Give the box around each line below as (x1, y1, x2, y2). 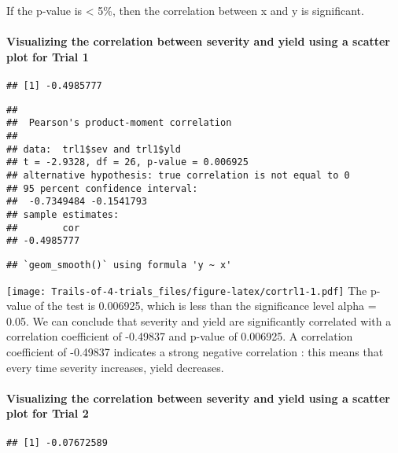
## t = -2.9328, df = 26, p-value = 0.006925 (6, 157, 249, 168)
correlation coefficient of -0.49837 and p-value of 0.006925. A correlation (6, 328, 353, 344)
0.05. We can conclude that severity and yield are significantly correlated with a (6, 312, 392, 329)
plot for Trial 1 (6, 48, 89, 64)
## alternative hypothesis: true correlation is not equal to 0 (6, 169, 350, 181)
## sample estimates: (6, 208, 120, 220)
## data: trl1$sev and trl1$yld (6, 143, 181, 155)
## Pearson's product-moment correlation (6, 117, 232, 129)
